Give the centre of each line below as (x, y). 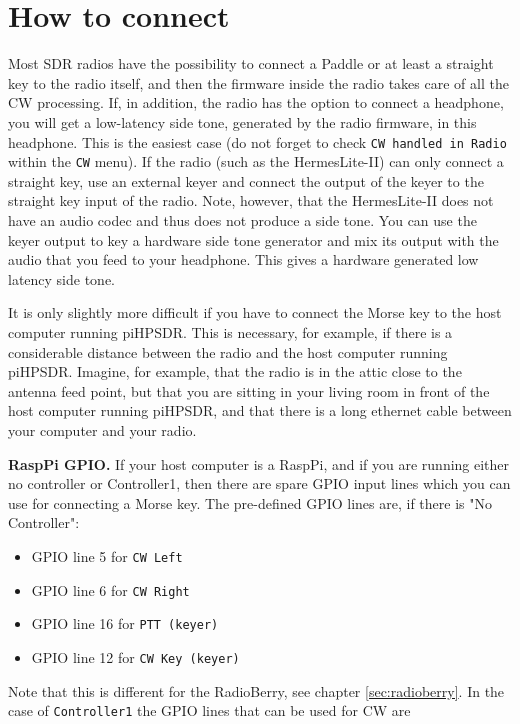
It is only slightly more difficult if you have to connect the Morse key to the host (255, 312)
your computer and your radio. (102, 429)
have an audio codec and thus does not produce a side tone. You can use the (242, 220)
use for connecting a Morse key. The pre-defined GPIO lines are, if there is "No (250, 502)
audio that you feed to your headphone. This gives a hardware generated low (243, 259)
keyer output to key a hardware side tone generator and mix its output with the (253, 239)
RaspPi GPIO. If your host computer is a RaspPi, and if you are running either (259, 463)
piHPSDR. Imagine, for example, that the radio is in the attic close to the (235, 371)
